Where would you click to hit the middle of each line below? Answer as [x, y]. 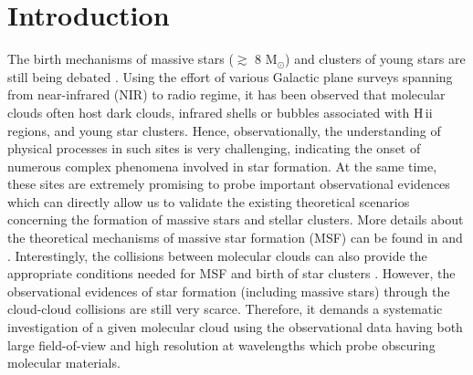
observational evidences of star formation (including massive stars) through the [229, 291]
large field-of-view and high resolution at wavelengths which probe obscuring [221, 344]
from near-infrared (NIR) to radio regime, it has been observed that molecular [226, 94]
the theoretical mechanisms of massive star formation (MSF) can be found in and [235, 238]
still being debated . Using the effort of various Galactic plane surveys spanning [230, 76]
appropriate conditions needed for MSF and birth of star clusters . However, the [231, 273]
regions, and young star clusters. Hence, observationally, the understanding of [224, 130]
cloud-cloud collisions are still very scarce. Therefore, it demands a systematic [225, 309]
